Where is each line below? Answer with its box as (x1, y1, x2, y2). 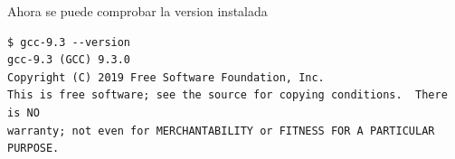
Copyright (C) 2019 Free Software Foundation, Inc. (7, 70, 325, 84)
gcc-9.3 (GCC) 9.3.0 (7, 53, 131, 67)
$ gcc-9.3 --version (7, 35, 131, 49)
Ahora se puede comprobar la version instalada (7, 2, 268, 20)
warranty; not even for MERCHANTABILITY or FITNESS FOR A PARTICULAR (7, 124, 435, 137)
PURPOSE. (7, 142, 60, 155)
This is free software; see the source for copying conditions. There (7, 89, 448, 102)
